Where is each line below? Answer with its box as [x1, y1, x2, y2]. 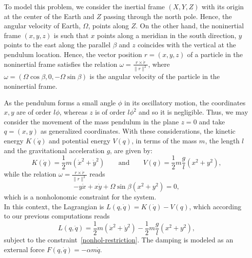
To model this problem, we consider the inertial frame [4, 1, 165, 11]
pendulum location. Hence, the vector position [4, 49, 142, 59]
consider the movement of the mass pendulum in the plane [4, 116, 179, 126]
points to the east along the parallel [4, 40, 111, 50]
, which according [189, 201, 242, 211]
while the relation [4, 169, 57, 179]
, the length [205, 136, 240, 145]
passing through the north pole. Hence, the [103, 11, 232, 21]
